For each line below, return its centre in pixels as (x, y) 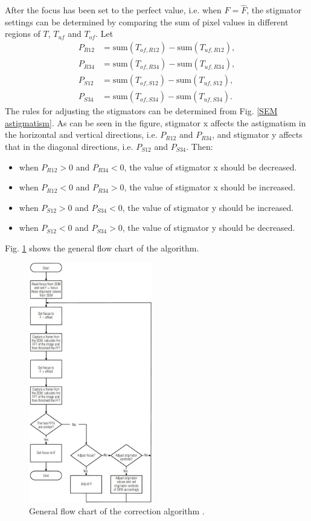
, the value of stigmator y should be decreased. (209, 228)
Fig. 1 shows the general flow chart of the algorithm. (102, 248)
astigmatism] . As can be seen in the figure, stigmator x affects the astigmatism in (155, 122)
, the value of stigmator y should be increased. (208, 207)
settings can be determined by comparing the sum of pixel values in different (147, 21)
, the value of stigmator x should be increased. (210, 187)
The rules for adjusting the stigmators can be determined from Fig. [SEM (141, 111)
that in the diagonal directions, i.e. (69, 146)
